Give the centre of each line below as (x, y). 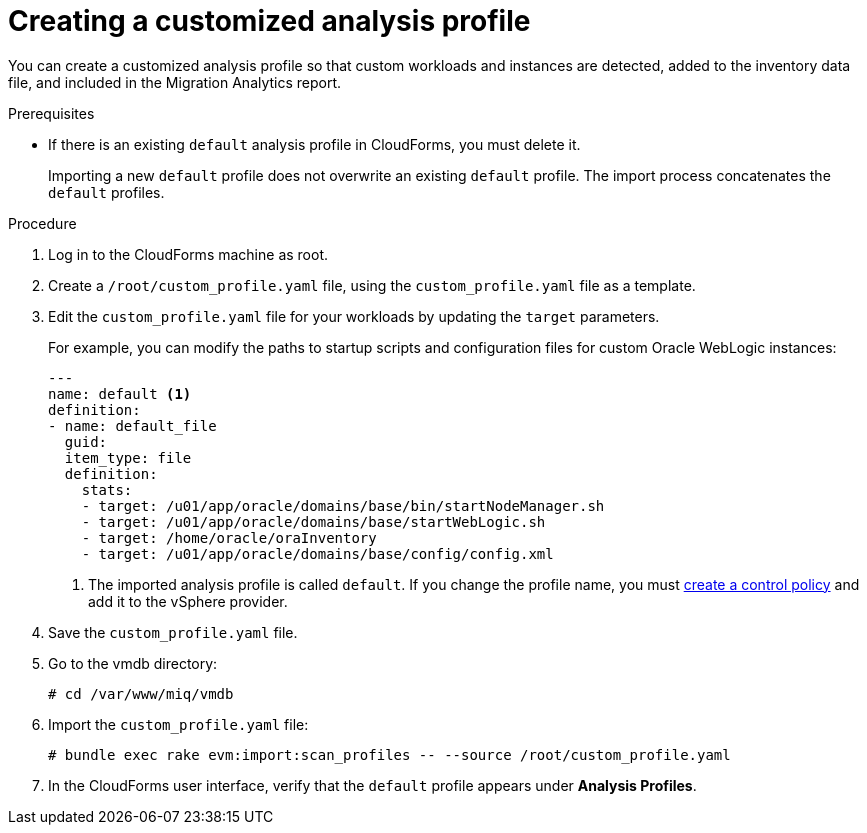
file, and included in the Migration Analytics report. (175, 82)
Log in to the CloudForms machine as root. (188, 254)
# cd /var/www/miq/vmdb (141, 693)
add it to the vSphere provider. (188, 601)
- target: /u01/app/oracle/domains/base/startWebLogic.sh (313, 521)
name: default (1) (120, 393)
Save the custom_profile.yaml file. (173, 632)
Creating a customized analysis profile (269, 21)
